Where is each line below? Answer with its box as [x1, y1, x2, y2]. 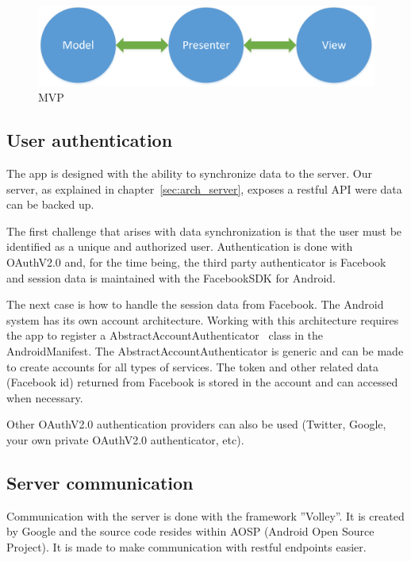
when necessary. [6, 389, 83, 405]
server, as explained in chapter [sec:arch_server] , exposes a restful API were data [6, 180, 402, 197]
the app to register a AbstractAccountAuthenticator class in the [6, 327, 324, 344]
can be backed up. [6, 196, 94, 213]
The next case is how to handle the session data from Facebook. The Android [6, 296, 384, 313]
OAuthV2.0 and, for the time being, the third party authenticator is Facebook [6, 253, 386, 270]
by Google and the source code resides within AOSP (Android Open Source [6, 523, 375, 540]
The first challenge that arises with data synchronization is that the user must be [6, 222, 402, 239]
